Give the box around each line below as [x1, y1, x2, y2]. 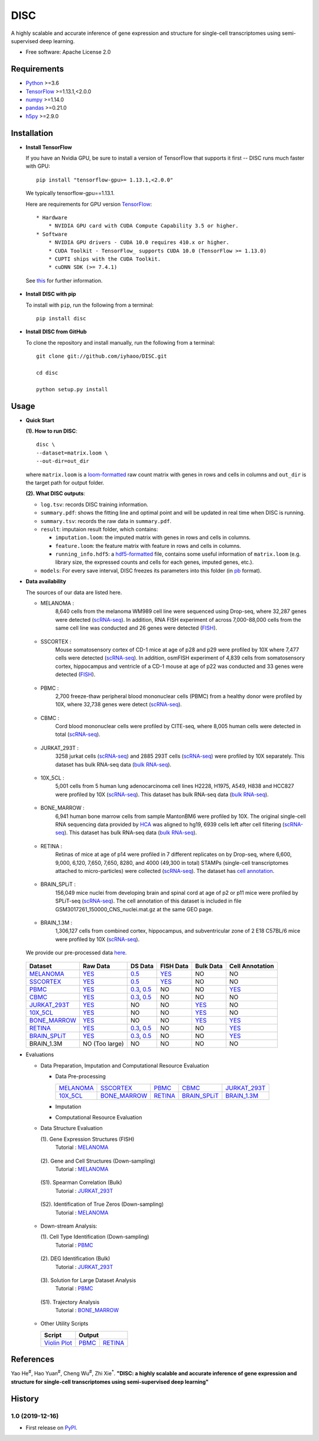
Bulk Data [195, 962, 223, 971]
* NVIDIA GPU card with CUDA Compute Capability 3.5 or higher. [48, 222, 239, 229]
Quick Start [25, 417, 54, 424]
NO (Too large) [83, 1040, 124, 1048]
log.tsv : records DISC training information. [40, 501, 149, 508]
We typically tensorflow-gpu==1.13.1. [25, 190, 115, 197]
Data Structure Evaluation [40, 1125, 103, 1132]
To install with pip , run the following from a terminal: [25, 301, 154, 309]
